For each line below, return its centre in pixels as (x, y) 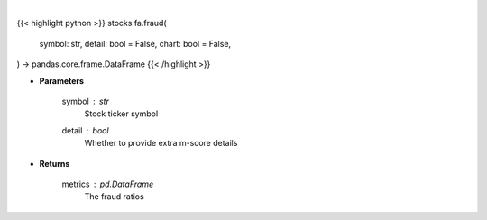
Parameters (62, 80)
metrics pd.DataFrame (107, 184)
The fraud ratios (114, 197)
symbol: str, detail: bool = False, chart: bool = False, (135, 43)
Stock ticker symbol (121, 114)
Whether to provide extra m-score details (161, 143)
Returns (55, 163)
